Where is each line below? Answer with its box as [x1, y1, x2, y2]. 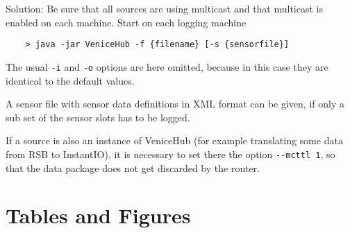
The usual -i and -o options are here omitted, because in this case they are [6, 59, 328, 74]
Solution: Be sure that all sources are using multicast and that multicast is [6, 1, 324, 15]
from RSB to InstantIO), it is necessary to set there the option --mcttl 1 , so [6, 146, 335, 161]
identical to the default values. [6, 73, 135, 87]
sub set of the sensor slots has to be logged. [6, 110, 190, 124]
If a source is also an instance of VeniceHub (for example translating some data [6, 133, 343, 148]
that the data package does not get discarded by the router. [6, 160, 260, 175]
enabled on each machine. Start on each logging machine [6, 15, 247, 29]
